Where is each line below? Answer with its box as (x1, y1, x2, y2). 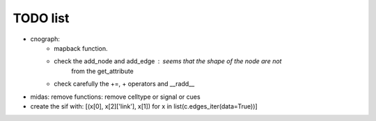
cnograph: (30, 35, 61, 43)
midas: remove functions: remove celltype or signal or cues (30, 92, 201, 101)
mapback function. (54, 44, 108, 52)
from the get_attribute (71, 67, 134, 75)
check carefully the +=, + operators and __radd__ (54, 80, 195, 88)
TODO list (13, 10, 70, 26)
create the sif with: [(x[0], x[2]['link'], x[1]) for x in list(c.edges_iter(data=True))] (30, 102, 258, 111)
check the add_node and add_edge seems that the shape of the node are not (54, 57, 282, 65)
